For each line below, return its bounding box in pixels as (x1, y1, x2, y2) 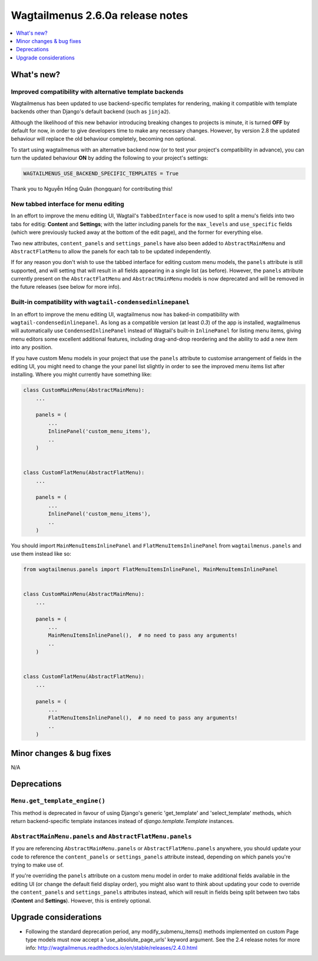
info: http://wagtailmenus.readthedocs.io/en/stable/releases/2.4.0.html (25, 945, 197, 952)
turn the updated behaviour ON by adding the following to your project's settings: (11, 154, 208, 161)
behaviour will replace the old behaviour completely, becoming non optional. (11, 136, 197, 143)
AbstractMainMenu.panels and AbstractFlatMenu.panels (11, 832, 192, 840)
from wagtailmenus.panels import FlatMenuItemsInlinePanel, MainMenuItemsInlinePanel (23, 566, 278, 573)
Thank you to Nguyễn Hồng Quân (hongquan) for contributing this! (11, 186, 173, 193)
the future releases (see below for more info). (11, 283, 121, 290)
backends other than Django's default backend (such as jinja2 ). (11, 108, 171, 115)
